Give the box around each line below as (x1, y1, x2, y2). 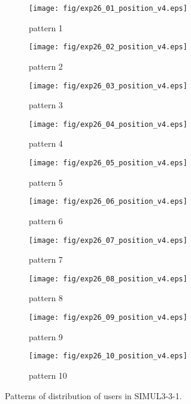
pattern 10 (29, 369, 67, 381)
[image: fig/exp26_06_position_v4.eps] (29, 197, 187, 206)
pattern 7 (29, 253, 63, 266)
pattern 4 (29, 137, 63, 150)
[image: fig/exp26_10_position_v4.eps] (29, 352, 187, 361)
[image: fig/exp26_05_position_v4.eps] (29, 159, 187, 167)
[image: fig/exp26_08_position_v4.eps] (29, 274, 187, 283)
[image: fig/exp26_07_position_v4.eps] (29, 236, 187, 245)
